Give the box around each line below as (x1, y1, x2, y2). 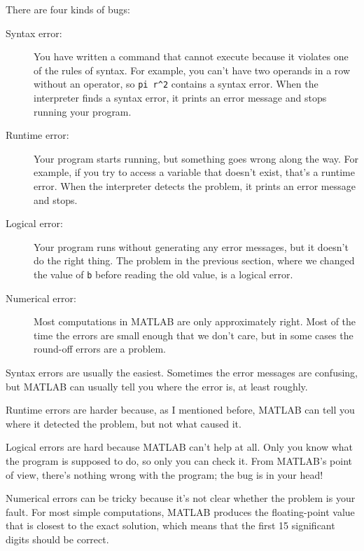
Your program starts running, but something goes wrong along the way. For (34, 151, 358, 165)
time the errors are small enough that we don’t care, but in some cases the (34, 327, 353, 342)
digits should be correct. (6, 531, 109, 546)
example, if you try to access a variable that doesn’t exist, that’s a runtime (34, 165, 355, 179)
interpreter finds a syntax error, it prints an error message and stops (34, 90, 327, 105)
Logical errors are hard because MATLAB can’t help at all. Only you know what (6, 440, 353, 454)
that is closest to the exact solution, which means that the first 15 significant (6, 518, 335, 533)
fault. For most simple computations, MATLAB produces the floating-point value (6, 504, 355, 519)
